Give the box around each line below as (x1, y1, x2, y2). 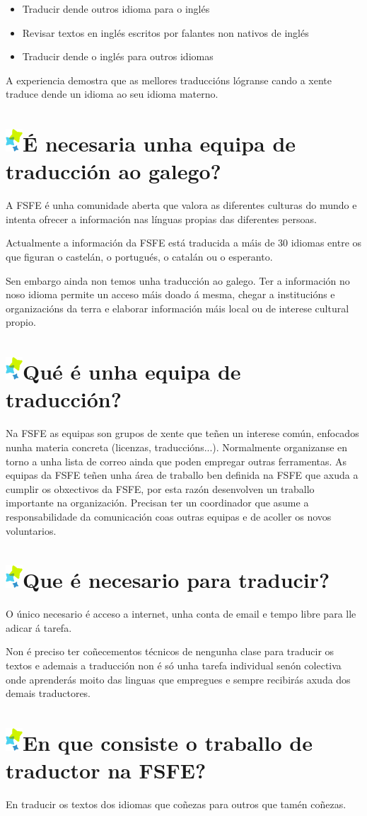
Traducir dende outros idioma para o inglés (22, 1, 210, 16)
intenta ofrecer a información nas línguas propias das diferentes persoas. (6, 211, 317, 226)
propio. (6, 314, 36, 329)
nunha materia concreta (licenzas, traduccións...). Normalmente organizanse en (6, 439, 348, 454)
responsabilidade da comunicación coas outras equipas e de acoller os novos (6, 509, 332, 523)
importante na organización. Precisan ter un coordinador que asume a (6, 495, 309, 510)
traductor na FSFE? (6, 756, 206, 785)
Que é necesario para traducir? (23, 565, 330, 594)
